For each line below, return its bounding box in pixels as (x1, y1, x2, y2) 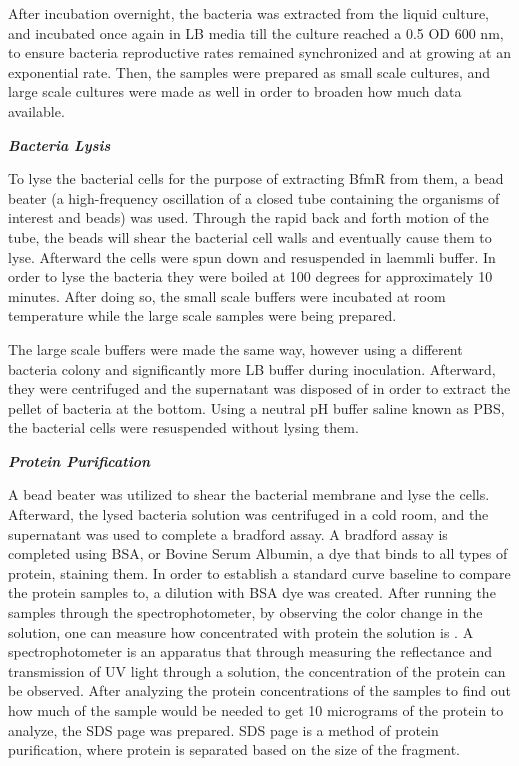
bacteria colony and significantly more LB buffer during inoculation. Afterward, (8, 358, 496, 379)
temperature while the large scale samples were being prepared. (8, 305, 397, 326)
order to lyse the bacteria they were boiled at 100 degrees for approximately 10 (8, 266, 493, 287)
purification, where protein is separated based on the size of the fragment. (8, 739, 461, 760)
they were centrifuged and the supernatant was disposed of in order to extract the (8, 378, 511, 399)
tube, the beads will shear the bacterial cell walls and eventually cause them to (8, 226, 492, 247)
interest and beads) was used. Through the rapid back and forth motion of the (8, 207, 489, 228)
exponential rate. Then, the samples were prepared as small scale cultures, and (8, 61, 491, 82)
